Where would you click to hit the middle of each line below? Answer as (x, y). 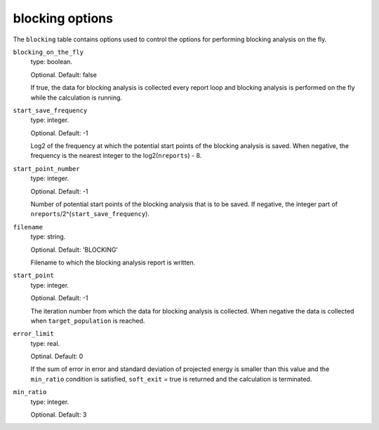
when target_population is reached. (88, 321)
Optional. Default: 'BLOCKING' (74, 250)
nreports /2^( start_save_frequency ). (90, 214)
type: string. (48, 237)
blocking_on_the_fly (48, 52)
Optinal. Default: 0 (57, 356)
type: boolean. (52, 62)
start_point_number (46, 169)
